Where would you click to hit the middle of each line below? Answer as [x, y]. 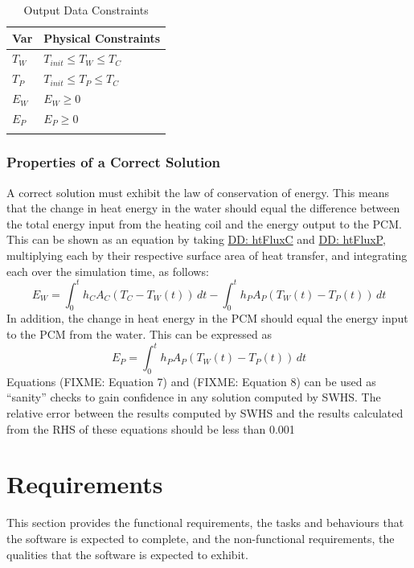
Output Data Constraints [86, 10]
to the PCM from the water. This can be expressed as [139, 333]
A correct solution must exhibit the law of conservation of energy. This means [198, 192]
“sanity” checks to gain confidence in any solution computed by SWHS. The [194, 397]
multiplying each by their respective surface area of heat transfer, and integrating [207, 255]
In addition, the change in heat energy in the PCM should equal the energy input [207, 318]
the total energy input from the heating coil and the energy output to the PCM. [204, 223]
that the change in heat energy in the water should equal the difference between [203, 208]
